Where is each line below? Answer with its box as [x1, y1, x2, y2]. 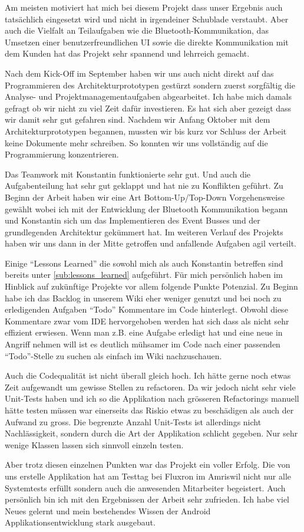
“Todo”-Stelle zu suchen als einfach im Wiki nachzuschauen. [5, 349, 222, 362]
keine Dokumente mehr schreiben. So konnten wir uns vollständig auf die [5, 136, 268, 149]
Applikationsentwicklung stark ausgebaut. [5, 516, 156, 528]
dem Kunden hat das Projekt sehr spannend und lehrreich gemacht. [5, 47, 250, 60]
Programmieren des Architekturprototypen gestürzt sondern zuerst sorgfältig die [5, 78, 295, 91]
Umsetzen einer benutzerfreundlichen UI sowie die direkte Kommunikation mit [5, 35, 289, 48]
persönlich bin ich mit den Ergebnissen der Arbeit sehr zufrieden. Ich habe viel [5, 493, 289, 505]
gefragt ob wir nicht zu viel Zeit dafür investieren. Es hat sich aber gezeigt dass [5, 101, 292, 114]
